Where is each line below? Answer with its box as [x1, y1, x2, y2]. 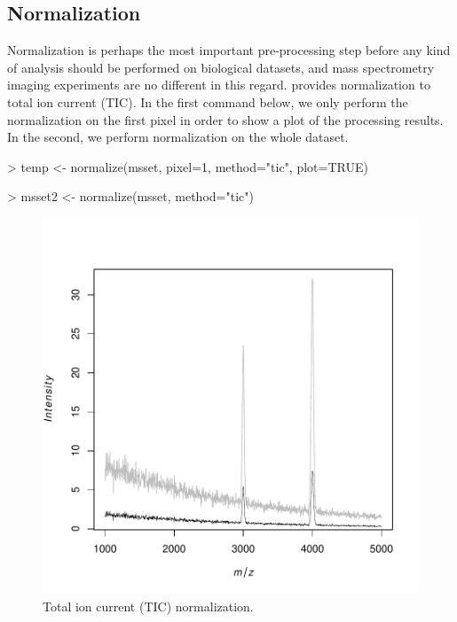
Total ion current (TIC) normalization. [43, 596, 254, 615]
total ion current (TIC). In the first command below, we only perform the [7, 92, 408, 111]
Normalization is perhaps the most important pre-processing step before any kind [7, 41, 451, 59]
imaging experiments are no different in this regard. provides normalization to [7, 75, 430, 94]
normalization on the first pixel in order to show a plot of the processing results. [7, 110, 444, 128]
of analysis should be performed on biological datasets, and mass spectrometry [7, 58, 435, 76]
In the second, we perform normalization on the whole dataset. [7, 128, 349, 146]
